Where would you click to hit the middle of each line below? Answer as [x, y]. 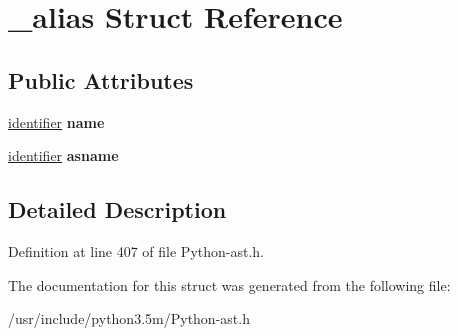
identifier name [56, 121]
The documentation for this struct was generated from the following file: [229, 284]
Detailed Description [117, 209]
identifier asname [63, 155]
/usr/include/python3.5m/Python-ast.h [129, 318]
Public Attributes [101, 79]
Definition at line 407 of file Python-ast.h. [136, 250]
